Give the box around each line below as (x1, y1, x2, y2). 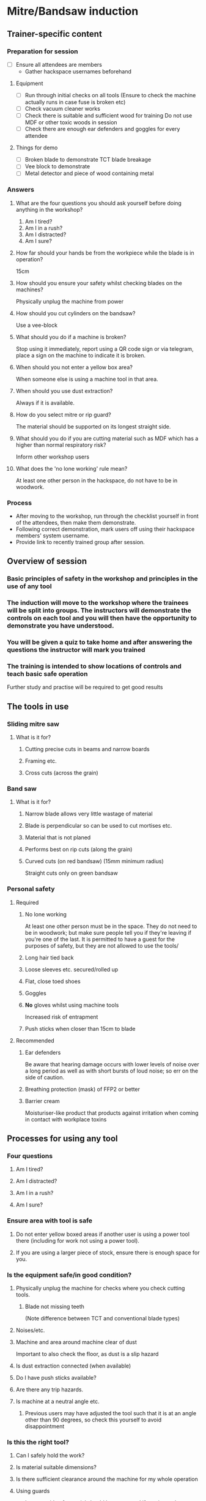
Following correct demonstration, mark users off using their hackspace (15, 525, 195, 533)
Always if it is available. (15, 399, 75, 406)
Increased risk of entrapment (24, 1013, 98, 1020)
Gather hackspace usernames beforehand (24, 67, 132, 75)
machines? (15, 286, 43, 293)
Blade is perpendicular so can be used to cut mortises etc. (24, 822, 172, 829)
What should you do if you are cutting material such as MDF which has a (15, 435, 199, 442)
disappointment (24, 1422, 65, 1430)
